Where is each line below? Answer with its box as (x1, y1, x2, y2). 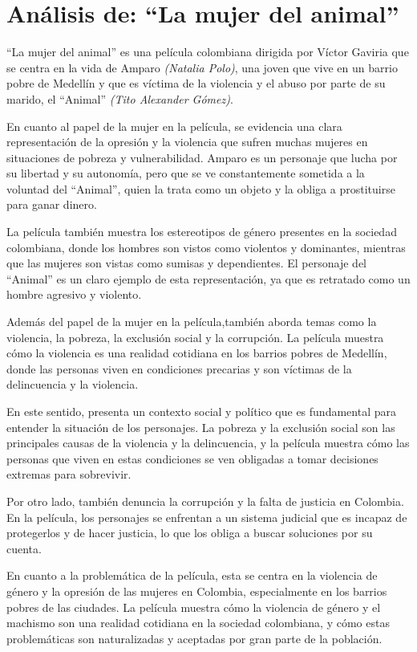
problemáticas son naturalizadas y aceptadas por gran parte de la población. (6, 630, 383, 646)
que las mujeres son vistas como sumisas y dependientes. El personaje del (6, 255, 366, 271)
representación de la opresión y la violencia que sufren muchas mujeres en (6, 133, 368, 150)
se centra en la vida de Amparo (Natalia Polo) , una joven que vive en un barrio (6, 59, 398, 75)
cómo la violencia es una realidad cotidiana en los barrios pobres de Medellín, (6, 344, 387, 361)
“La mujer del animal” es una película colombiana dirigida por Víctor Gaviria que (6, 43, 409, 60)
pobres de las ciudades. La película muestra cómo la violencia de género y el (6, 598, 381, 615)
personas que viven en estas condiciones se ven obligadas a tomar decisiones (6, 450, 379, 467)
